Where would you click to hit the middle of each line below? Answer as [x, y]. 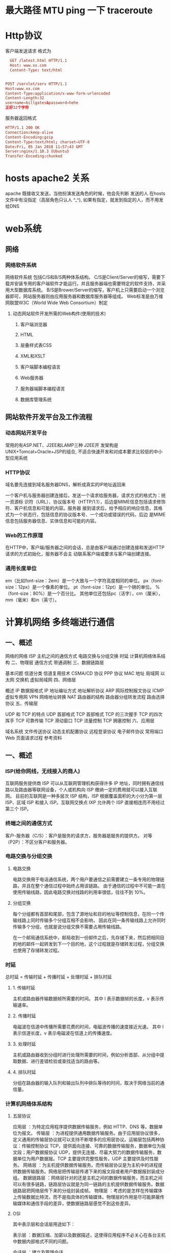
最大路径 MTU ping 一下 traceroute [79, 10]
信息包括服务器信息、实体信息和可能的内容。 [52, 521]
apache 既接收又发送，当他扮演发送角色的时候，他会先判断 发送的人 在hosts [85, 193]
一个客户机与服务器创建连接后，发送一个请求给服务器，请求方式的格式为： [83, 495]
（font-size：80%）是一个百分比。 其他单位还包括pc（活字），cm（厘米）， [84, 593]
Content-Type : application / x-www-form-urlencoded [58, 93]
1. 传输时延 [24, 988]
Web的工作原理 [24, 535]
